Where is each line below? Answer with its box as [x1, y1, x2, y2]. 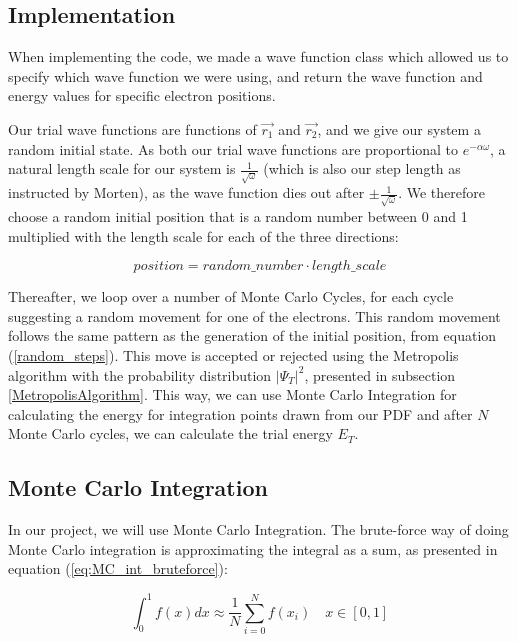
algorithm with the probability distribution [8, 364, 272, 385]
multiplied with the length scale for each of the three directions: [8, 225, 399, 246]
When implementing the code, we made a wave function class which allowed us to [8, 46, 509, 67]
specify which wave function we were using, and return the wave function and [8, 65, 483, 86]
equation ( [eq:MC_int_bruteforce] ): [8, 558, 228, 579]
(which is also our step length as [263, 158, 461, 179]
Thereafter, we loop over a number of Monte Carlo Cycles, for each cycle [8, 286, 454, 307]
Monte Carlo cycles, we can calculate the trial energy [8, 423, 333, 444]
